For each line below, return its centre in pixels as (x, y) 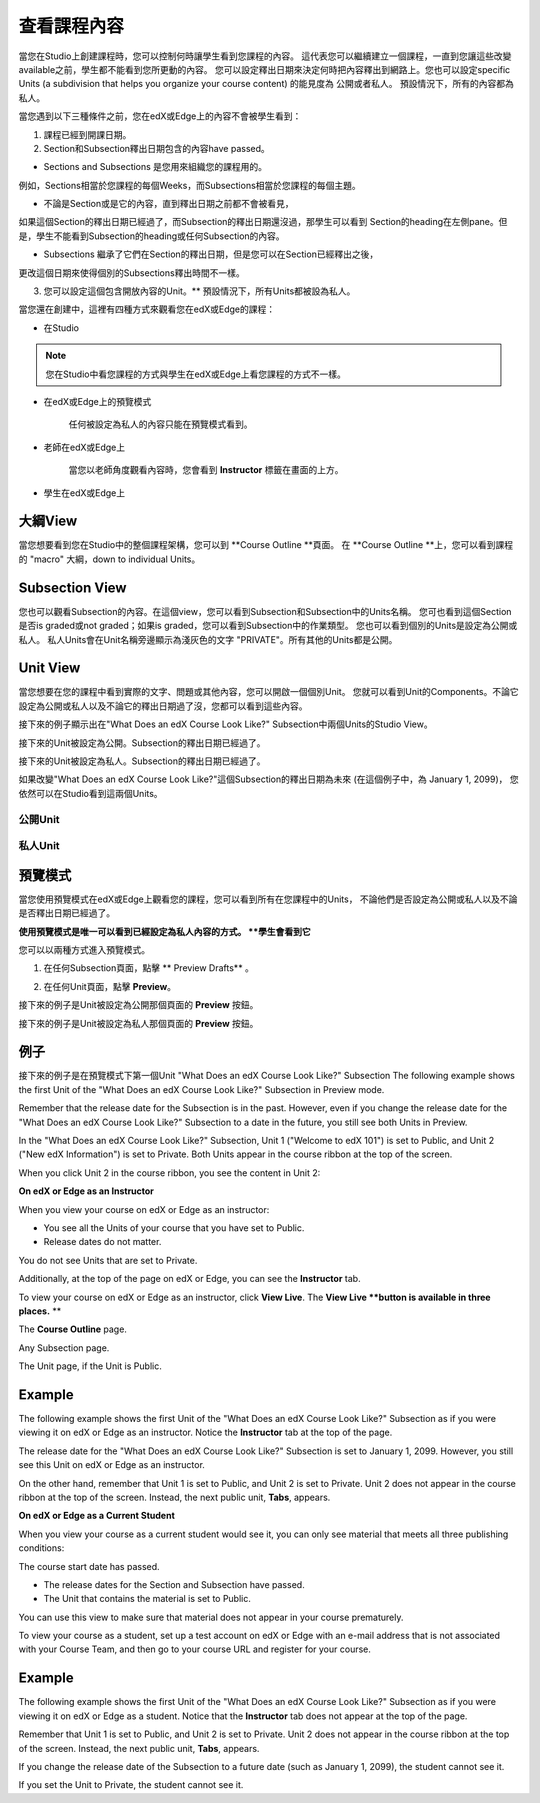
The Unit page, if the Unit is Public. (90, 1366)
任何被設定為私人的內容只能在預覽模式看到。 (160, 424)
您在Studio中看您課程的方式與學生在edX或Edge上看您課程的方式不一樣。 (196, 374)
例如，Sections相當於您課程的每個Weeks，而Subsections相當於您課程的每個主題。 (190, 185)
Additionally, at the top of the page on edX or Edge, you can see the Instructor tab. (189, 1279)
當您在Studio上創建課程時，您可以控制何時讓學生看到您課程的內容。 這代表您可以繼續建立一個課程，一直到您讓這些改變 (265, 56)
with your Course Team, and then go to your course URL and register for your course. (195, 1649)
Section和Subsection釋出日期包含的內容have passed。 (156, 148)
